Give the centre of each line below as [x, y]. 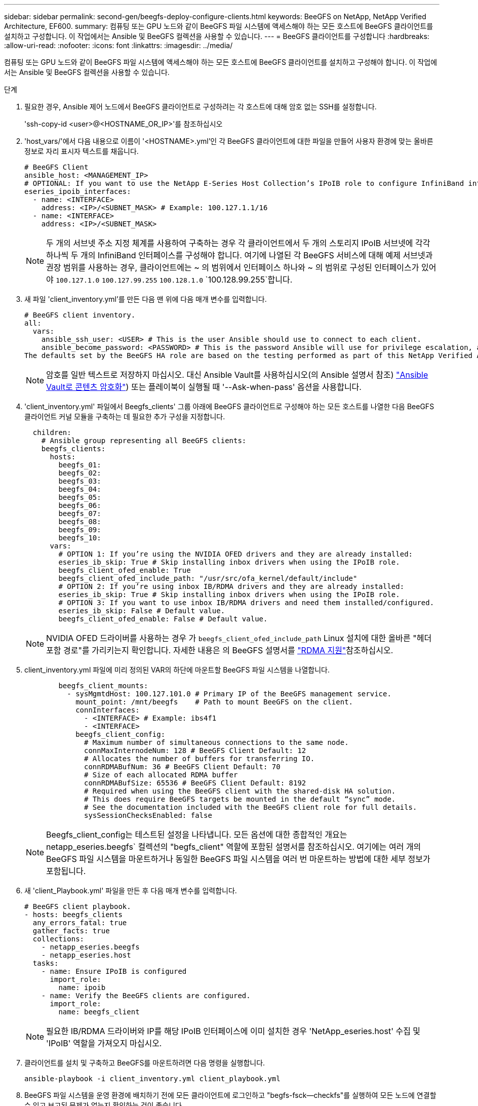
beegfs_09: [80, 530]
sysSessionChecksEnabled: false [148, 815]
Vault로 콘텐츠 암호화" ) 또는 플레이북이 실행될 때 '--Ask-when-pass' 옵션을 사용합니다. [204, 387]
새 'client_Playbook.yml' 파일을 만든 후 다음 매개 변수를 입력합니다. [131, 891]
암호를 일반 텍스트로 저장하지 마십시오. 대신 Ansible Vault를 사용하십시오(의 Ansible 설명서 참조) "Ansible [237, 375]
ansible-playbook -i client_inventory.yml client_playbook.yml [152, 1079]
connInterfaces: [108, 710]
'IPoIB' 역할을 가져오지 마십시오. [104, 1043]
